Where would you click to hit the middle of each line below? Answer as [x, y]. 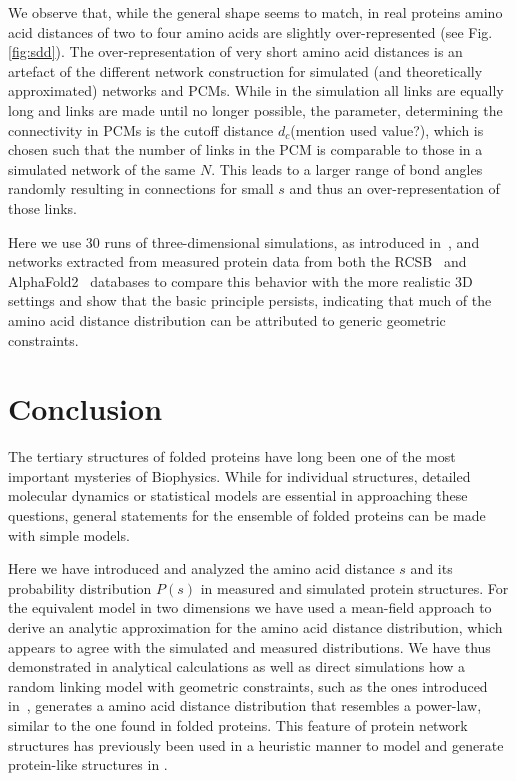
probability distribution [80, 587]
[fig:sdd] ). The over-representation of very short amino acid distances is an [235, 51]
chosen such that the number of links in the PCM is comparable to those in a [245, 149]
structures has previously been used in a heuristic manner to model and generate [256, 744]
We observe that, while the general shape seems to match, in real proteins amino [255, 12]
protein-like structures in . [88, 764]
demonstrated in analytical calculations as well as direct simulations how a [237, 666]
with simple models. [69, 534]
